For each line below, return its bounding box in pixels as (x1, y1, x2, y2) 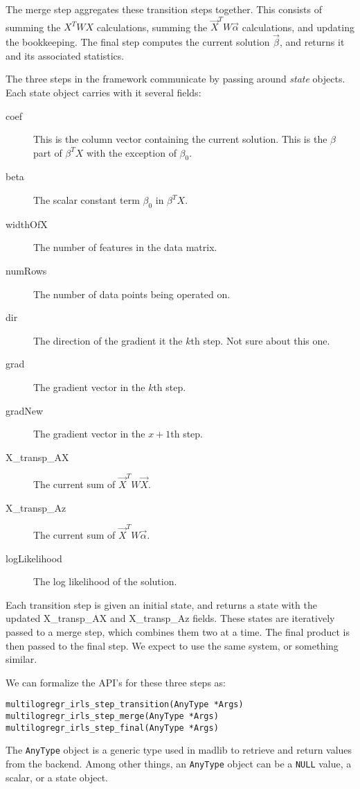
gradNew (6, 403, 44, 417)
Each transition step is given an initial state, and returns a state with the (6, 597, 317, 612)
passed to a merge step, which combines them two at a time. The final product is (6, 625, 350, 639)
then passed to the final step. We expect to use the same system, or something (6, 638, 339, 652)
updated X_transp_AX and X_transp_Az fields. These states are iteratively (6, 611, 335, 625)
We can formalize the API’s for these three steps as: (6, 675, 226, 689)
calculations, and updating (242, 19, 354, 34)
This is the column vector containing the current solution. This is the (33, 132, 327, 146)
